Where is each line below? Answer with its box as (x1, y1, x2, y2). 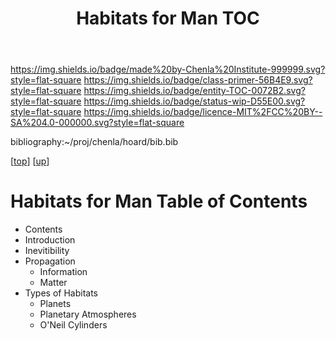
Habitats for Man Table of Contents (10, 190, 308, 213)
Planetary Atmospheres (39, 308, 137, 321)
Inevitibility (24, 245, 70, 257)
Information (39, 266, 88, 278)
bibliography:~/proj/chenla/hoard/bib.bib (10, 136, 179, 148)
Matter (39, 277, 68, 289)
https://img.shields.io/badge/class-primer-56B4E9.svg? (83, 74, 313, 86)
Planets (39, 298, 72, 310)
